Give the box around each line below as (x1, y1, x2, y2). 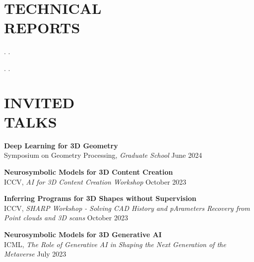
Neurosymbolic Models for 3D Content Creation (4, 167, 173, 177)
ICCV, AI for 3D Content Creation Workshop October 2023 (4, 176, 187, 187)
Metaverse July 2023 (4, 249, 66, 259)
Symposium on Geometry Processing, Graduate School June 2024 (4, 150, 202, 160)
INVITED (4, 92, 75, 112)
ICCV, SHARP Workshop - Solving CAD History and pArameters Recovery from (4, 202, 250, 213)
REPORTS (4, 17, 80, 38)
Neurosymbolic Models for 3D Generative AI (4, 229, 162, 239)
